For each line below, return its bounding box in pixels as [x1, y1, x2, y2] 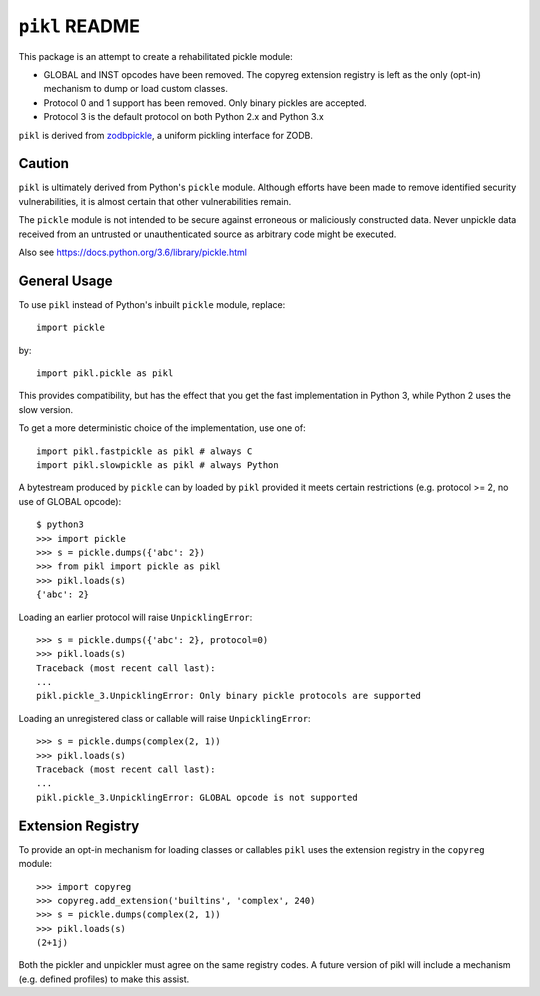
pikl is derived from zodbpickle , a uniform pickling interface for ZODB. [18, 129, 314, 141]
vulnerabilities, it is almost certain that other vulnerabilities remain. [18, 195, 292, 207]
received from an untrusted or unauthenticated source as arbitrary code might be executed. [18, 228, 397, 240]
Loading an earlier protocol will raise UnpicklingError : [18, 611, 253, 623]
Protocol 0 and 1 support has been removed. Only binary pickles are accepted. [43, 96, 367, 109]
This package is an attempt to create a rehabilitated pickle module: [18, 50, 294, 62]
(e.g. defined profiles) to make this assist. [18, 973, 190, 985]
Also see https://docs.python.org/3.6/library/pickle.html [18, 246, 247, 258]
